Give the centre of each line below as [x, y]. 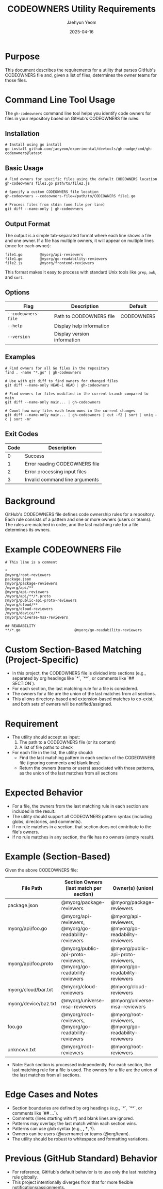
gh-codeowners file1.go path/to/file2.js [48, 184]
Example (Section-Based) [58, 857]
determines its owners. [28, 530]
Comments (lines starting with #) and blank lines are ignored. [73, 1118]
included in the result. [34, 811]
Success [35, 456]
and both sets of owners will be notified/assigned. [62, 704]
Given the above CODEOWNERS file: [42, 870]
